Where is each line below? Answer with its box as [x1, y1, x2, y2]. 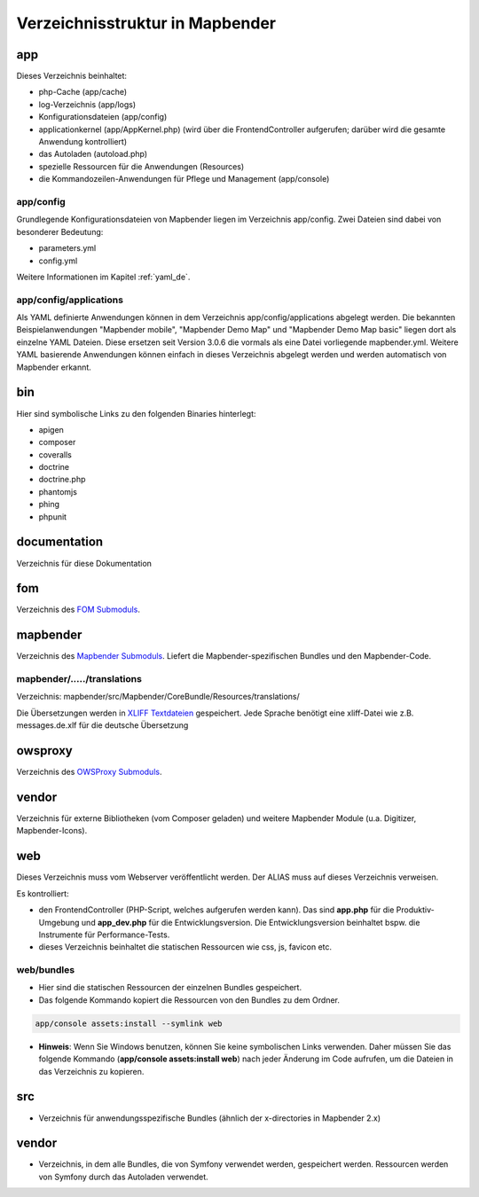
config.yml [38, 255, 78, 266]
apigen [38, 424, 64, 434]
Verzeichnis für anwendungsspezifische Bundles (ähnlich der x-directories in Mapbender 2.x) [38, 1113, 381, 1123]
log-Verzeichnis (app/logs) [38, 98, 137, 110]
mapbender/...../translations [16, 673, 142, 685]
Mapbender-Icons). [16, 825, 88, 836]
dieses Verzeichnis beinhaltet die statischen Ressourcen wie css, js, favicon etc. [38, 942, 333, 952]
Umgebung [38, 917, 80, 927]
